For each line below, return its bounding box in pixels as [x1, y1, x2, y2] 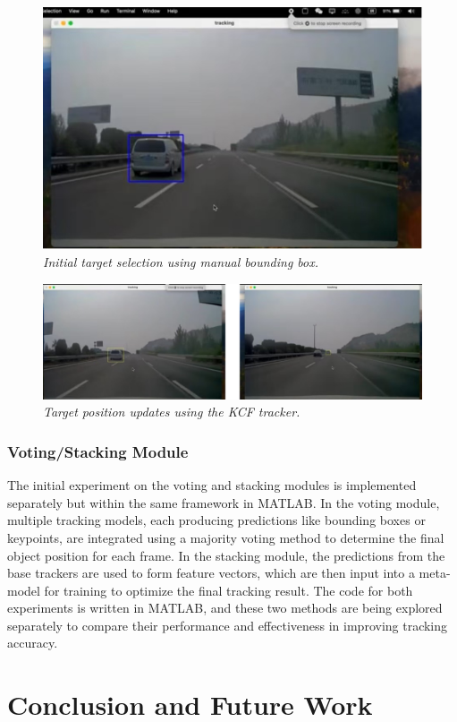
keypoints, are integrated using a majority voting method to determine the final [7, 528, 444, 546]
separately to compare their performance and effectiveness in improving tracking [7, 615, 448, 634]
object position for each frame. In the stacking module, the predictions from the [7, 546, 445, 564]
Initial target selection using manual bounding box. [43, 252, 319, 271]
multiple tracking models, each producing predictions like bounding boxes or [7, 511, 426, 529]
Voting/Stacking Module [7, 440, 189, 462]
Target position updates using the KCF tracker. [43, 402, 300, 421]
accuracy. [7, 633, 58, 652]
